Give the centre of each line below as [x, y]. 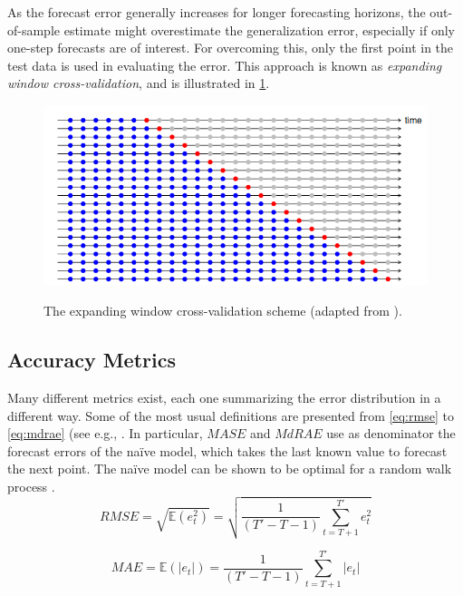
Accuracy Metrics [92, 360]
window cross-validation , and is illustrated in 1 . [139, 83]
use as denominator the [391, 433]
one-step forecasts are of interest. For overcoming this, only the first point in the [231, 48]
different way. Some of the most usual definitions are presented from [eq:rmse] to [231, 415]
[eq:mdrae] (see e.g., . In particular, [105, 433]
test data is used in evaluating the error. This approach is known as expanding [225, 65]
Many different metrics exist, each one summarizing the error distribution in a [224, 398]
